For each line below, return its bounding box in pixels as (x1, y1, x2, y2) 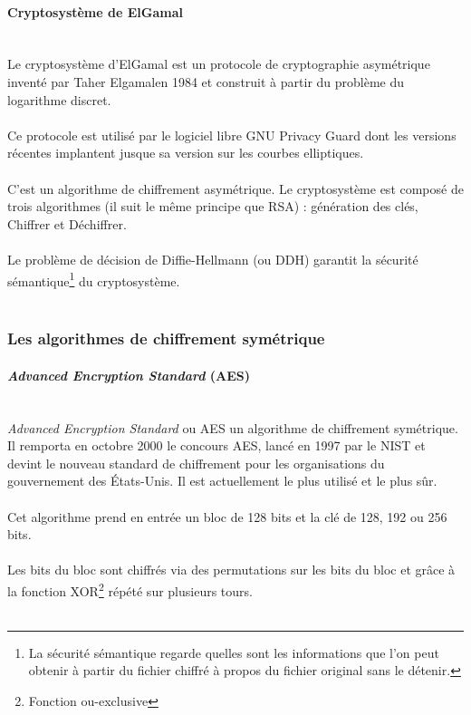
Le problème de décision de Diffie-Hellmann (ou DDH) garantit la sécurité (7, 249, 418, 268)
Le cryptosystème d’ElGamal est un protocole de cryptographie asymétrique (7, 54, 430, 73)
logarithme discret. (7, 90, 111, 109)
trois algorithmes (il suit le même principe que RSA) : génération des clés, (7, 197, 418, 216)
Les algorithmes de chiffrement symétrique (7, 327, 325, 350)
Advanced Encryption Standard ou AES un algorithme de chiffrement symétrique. (7, 418, 458, 437)
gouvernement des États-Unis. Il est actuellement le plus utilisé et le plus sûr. (7, 471, 437, 490)
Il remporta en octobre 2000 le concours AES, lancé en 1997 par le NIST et (7, 436, 426, 455)
